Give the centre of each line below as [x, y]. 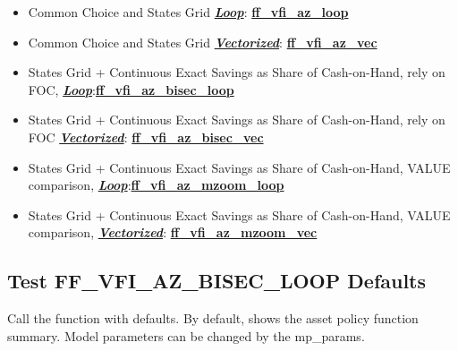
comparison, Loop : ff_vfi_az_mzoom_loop [156, 185]
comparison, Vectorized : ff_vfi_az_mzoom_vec [173, 232]
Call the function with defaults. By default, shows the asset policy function [213, 318]
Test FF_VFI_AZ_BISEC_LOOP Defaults [217, 281]
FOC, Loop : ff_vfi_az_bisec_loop [131, 89]
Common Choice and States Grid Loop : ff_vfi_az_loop [188, 12]
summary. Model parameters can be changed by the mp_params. [186, 335]
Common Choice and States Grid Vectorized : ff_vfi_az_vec [203, 42]
